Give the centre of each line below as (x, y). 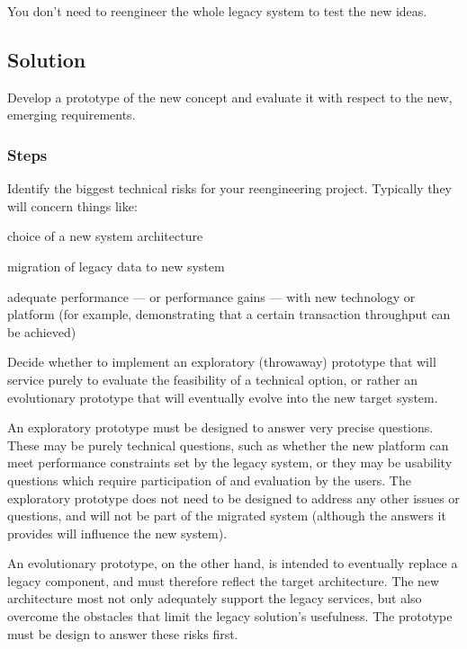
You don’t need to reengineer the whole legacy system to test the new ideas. (217, 11)
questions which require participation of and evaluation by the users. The (209, 480)
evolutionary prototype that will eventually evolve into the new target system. (223, 397)
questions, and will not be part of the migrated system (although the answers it (227, 516)
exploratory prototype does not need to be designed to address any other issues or (233, 498)
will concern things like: (72, 205)
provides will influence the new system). (117, 533)
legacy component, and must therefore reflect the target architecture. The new (224, 580)
